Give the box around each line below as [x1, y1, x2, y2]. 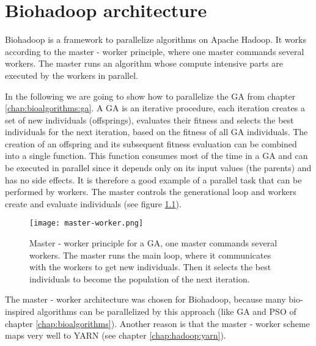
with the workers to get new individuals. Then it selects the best [29, 260, 271, 273]
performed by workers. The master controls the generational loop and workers [5, 185, 296, 198]
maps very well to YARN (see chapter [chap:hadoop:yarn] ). [5, 329, 226, 342]
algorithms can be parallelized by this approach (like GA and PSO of [37, 305, 296, 318]
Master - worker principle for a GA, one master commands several [29, 237, 277, 249]
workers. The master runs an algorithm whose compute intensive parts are [5, 57, 283, 70]
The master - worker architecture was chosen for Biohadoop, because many [5, 293, 286, 306]
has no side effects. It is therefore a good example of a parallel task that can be [5, 173, 302, 186]
